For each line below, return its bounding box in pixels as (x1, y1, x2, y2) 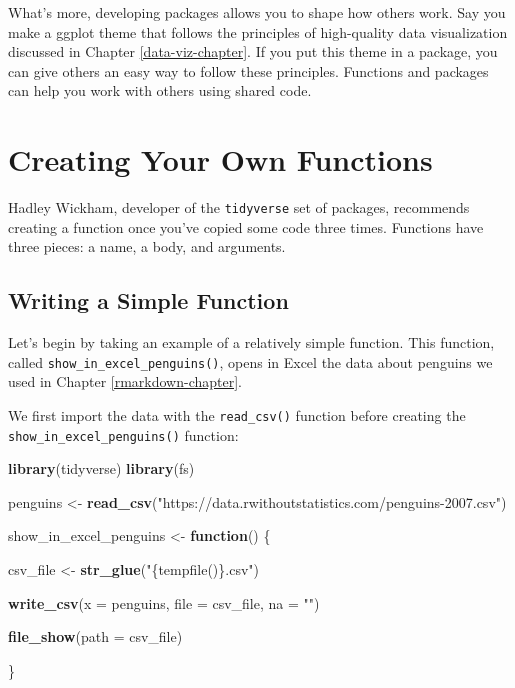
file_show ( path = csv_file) (8, 626, 183, 647)
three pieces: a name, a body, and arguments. (8, 236, 286, 257)
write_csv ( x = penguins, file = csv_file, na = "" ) (8, 592, 320, 613)
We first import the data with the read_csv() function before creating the (8, 404, 466, 425)
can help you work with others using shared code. (8, 80, 312, 101)
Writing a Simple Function (8, 285, 289, 316)
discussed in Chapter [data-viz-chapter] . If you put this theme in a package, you (8, 41, 498, 62)
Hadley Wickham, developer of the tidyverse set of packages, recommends (8, 197, 470, 218)
